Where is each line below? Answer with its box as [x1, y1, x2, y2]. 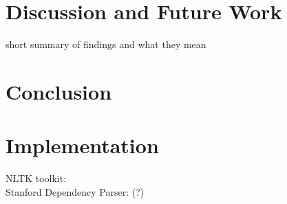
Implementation [6, 131, 159, 159]
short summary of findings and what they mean [6, 37, 206, 52]
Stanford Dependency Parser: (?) [6, 184, 145, 199]
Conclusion [6, 77, 112, 105]
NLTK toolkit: [6, 171, 67, 185]
